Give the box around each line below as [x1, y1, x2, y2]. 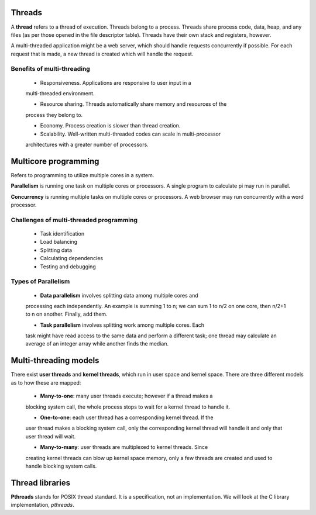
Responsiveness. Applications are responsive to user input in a [40, 79, 191, 86]
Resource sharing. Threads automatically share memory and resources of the [40, 101, 227, 108]
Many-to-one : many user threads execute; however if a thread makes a [40, 392, 213, 400]
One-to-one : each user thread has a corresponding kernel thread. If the [40, 414, 214, 421]
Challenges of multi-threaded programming [11, 216, 138, 224]
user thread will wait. [25, 433, 76, 440]
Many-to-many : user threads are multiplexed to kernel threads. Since [40, 444, 208, 451]
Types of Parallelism [11, 278, 70, 286]
